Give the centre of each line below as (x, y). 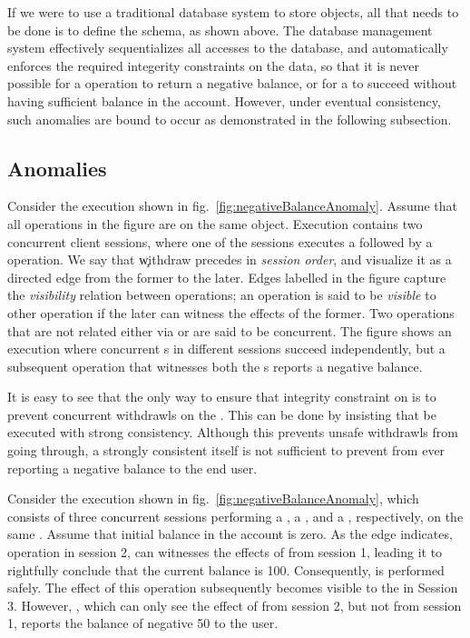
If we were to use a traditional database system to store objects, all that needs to (233, 12)
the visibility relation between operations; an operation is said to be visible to (222, 295)
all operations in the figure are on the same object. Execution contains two (215, 223)
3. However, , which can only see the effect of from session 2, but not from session (235, 605)
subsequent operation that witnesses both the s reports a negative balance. (215, 366)
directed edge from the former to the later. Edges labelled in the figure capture (227, 277)
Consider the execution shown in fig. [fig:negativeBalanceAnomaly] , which (213, 498)
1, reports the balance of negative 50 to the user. (143, 623)
